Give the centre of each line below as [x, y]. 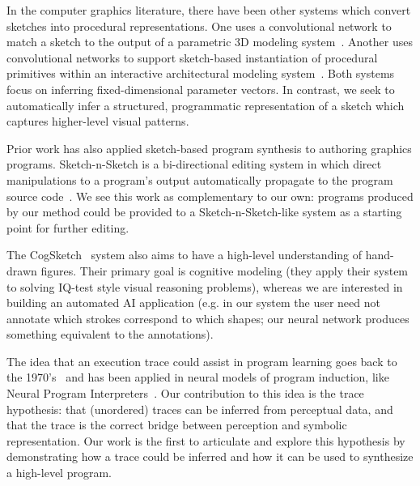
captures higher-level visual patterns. [98, 121]
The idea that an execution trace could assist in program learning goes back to [202, 361]
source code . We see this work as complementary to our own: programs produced [210, 196]
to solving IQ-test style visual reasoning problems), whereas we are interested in [205, 286]
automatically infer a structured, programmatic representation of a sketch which [206, 105]
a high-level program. [59, 473]
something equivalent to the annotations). [110, 334]
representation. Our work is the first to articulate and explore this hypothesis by [206, 440]
